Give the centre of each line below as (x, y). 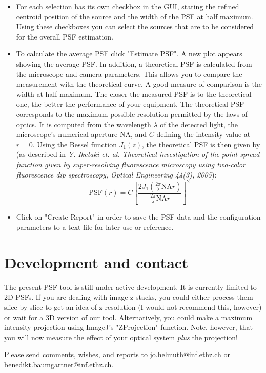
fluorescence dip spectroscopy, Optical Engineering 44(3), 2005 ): (116, 174)
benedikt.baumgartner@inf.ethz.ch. (59, 364)
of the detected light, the (199, 124)
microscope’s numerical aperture (67, 134)
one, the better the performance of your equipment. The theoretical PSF (130, 104)
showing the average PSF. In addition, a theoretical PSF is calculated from (134, 63)
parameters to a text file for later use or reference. (95, 227)
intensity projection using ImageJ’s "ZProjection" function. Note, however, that (128, 327)
